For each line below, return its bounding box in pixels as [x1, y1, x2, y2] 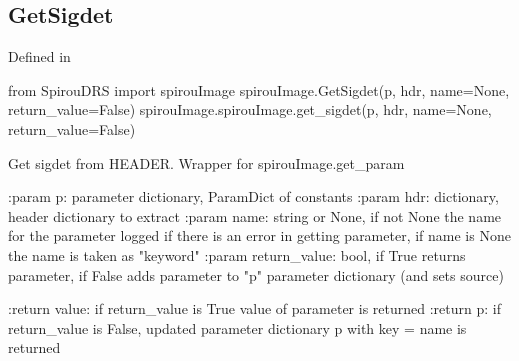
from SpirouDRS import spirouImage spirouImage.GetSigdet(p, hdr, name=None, [8, 79, 510, 100]
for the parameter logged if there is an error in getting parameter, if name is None [8, 225, 511, 246]
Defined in [8, 46, 71, 67]
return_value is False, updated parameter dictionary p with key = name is [8, 317, 467, 338]
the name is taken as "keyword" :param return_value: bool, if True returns [8, 244, 466, 265]
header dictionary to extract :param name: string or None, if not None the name [8, 205, 502, 226]
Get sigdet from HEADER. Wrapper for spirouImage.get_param [8, 152, 405, 173]
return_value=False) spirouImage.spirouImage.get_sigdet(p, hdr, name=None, [8, 99, 492, 120]
